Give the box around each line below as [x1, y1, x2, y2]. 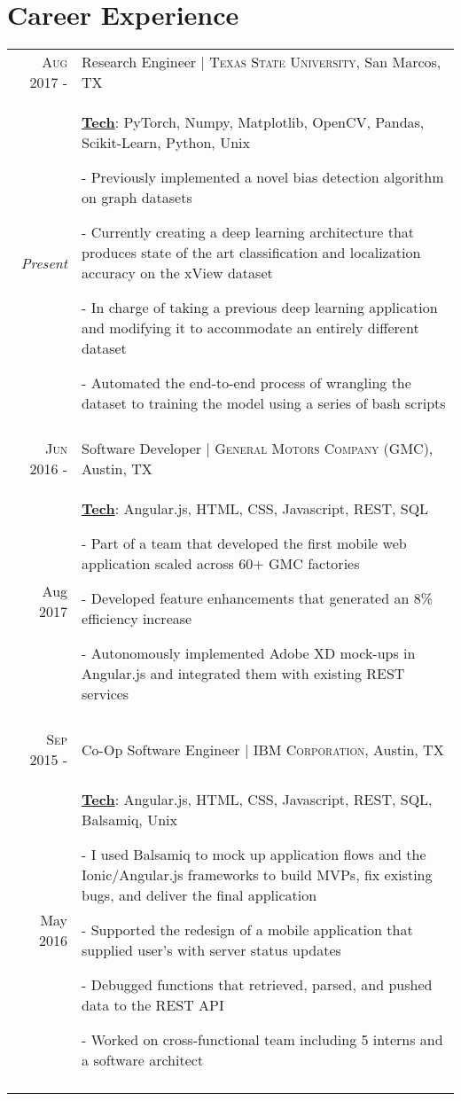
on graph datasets [82, 187, 192, 208]
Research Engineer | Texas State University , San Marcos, [82, 51, 441, 73]
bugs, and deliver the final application [82, 885, 317, 906]
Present [20, 252, 68, 273]
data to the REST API [82, 995, 224, 1016]
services [82, 683, 129, 705]
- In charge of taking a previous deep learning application [82, 297, 438, 318]
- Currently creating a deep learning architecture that [82, 222, 415, 243]
